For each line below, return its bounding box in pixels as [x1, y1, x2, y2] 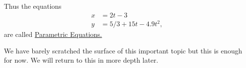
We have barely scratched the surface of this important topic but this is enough [4, 45, 243, 55]
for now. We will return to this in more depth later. [4, 55, 158, 65]
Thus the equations [4, 1, 62, 11]
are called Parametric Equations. [4, 29, 102, 39]
